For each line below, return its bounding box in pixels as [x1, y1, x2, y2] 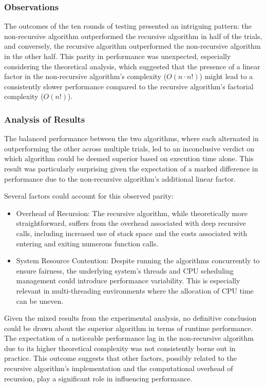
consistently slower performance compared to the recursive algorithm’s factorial [4, 81, 254, 91]
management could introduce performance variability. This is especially [16, 275, 240, 286]
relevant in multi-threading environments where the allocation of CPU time [16, 285, 254, 296]
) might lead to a [199, 71, 253, 82]
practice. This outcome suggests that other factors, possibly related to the [4, 353, 237, 363]
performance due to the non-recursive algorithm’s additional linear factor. [4, 173, 236, 184]
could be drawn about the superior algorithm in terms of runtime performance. [4, 322, 253, 333]
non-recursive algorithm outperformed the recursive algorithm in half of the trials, [4, 30, 262, 41]
